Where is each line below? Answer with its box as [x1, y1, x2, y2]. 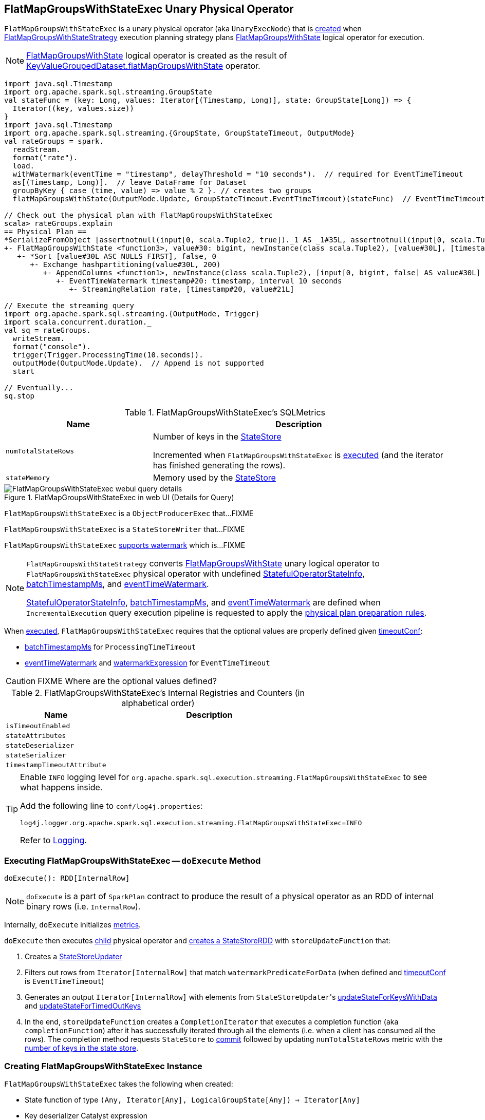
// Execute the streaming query [4, 301, 134, 310]
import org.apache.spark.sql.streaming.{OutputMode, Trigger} [4, 310, 260, 318]
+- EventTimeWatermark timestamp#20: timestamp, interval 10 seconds [56, 277, 342, 286]
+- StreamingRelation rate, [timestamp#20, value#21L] [69, 285, 294, 294]
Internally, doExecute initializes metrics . [4, 920, 141, 929]
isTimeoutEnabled [6, 722, 70, 730]
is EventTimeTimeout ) [25, 977, 104, 986]
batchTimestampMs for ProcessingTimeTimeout [25, 642, 196, 652]
